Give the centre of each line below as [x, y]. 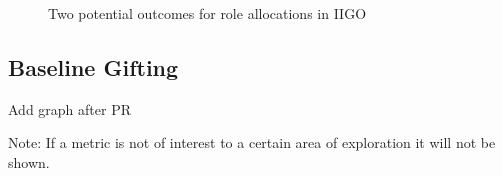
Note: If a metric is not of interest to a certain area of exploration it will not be [252, 142]
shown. [29, 161]
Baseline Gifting [93, 66]
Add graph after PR [69, 108]
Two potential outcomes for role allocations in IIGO [207, 13]
